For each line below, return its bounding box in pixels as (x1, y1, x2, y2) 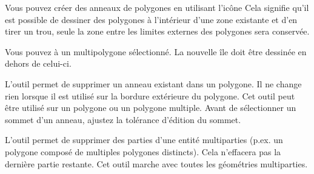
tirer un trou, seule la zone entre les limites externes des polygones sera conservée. (5, 25, 310, 38)
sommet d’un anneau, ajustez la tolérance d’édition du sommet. (5, 113, 241, 125)
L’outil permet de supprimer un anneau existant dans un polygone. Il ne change (5, 77, 302, 90)
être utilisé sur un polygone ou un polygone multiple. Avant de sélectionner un (5, 101, 296, 114)
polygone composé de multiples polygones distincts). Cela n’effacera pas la (5, 145, 281, 158)
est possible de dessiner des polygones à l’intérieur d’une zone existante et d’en (5, 13, 298, 25)
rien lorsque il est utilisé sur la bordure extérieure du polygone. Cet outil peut (5, 89, 295, 102)
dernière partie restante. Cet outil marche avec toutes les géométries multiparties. (5, 157, 308, 170)
